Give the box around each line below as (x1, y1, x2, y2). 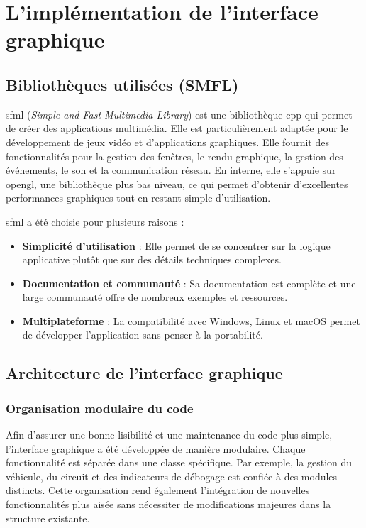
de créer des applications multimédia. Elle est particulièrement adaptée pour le (6, 121, 348, 136)
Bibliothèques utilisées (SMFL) (6, 73, 239, 95)
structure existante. (6, 510, 90, 525)
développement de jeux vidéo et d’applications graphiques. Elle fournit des (6, 134, 329, 149)
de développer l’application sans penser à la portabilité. (22, 327, 263, 342)
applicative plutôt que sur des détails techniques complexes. (22, 252, 282, 267)
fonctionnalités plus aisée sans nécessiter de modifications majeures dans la (6, 497, 331, 512)
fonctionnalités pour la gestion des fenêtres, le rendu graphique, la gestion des (6, 148, 343, 163)
